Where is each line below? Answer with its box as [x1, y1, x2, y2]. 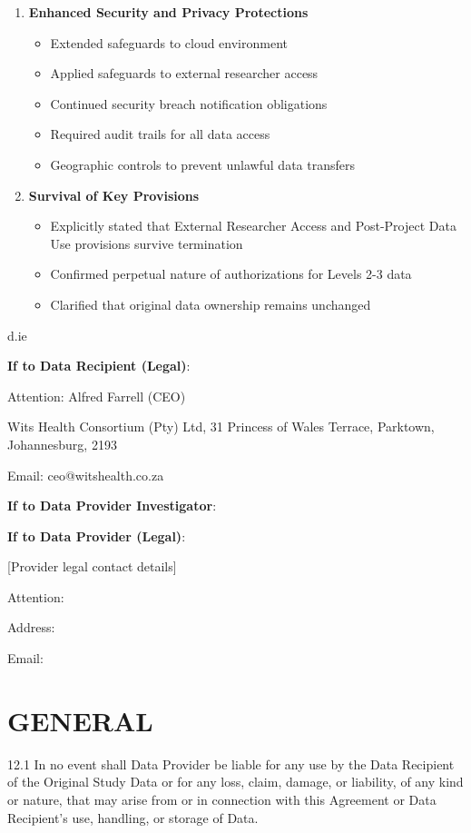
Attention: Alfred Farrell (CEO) [7, 386, 186, 405]
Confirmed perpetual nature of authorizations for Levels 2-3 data [50, 264, 412, 283]
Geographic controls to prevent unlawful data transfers [50, 154, 355, 174]
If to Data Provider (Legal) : [7, 526, 186, 545]
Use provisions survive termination [50, 233, 243, 253]
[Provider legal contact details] [7, 557, 177, 576]
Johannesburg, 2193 [7, 434, 117, 453]
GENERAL [7, 701, 153, 739]
